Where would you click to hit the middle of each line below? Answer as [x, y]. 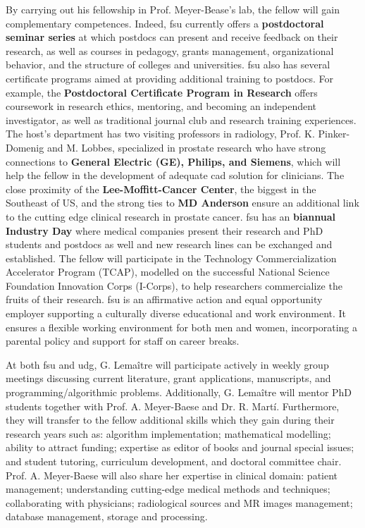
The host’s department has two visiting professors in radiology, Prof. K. [160, 134]
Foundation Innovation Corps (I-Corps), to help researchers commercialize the [174, 285]
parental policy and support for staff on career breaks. [123, 341]
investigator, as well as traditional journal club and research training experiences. [181, 119]
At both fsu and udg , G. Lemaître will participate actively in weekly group [167, 364]
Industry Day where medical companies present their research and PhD [165, 230]
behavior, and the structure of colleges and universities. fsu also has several [168, 65]
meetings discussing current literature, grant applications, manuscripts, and [168, 378]
